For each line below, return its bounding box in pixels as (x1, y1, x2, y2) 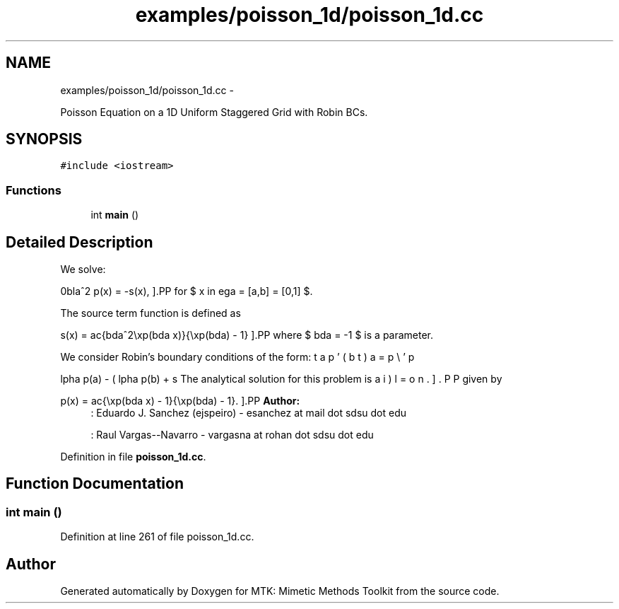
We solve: (60, 263, 106, 276)
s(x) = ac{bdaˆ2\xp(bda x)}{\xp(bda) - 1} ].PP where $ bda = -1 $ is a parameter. (60, 329, 434, 342)
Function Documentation (6, 475, 184, 493)
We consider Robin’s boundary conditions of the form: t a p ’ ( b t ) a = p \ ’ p (60, 351, 415, 364)
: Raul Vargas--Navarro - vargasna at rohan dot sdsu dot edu (90, 429, 374, 441)
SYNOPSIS (6, 130, 83, 149)
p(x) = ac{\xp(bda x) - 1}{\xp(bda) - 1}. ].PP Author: (60, 395, 300, 407)
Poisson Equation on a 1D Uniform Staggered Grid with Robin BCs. (60, 105, 368, 118)
